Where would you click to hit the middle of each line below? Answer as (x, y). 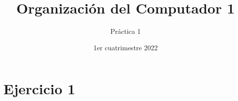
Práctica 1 (126, 31)
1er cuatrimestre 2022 (126, 47)
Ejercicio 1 (40, 89)
